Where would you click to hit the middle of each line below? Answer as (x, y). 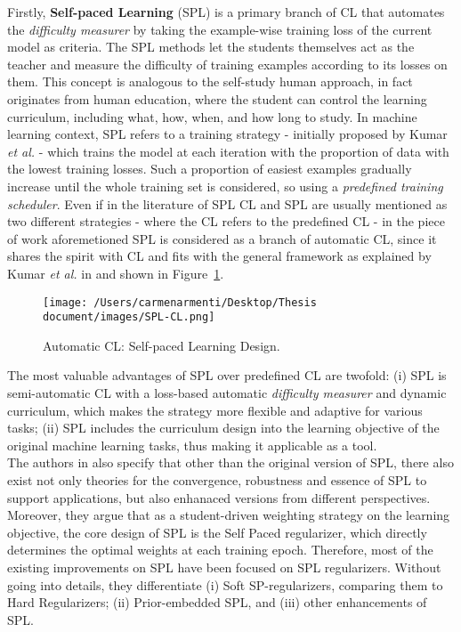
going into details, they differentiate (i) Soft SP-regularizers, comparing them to (225, 584)
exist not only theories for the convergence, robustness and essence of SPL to (217, 479)
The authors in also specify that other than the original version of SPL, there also (230, 462)
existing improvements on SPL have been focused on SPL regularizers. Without (224, 567)
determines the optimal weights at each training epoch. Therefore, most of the (220, 550)
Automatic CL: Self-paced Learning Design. (162, 345)
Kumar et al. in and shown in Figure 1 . (116, 273)
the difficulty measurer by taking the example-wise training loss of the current (220, 29)
